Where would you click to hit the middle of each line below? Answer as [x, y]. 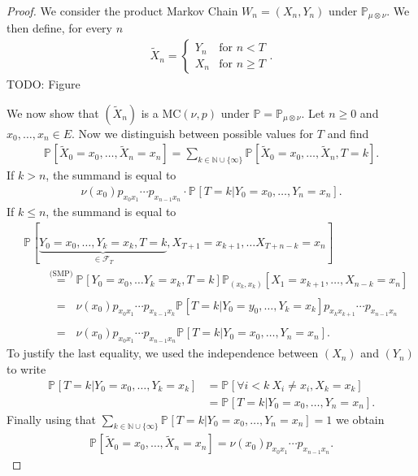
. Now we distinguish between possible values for [193, 133]
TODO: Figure [44, 84]
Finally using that [51, 419]
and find [348, 133]
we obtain [360, 419]
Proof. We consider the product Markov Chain [122, 11]
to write [26, 368]
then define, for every [59, 28]
